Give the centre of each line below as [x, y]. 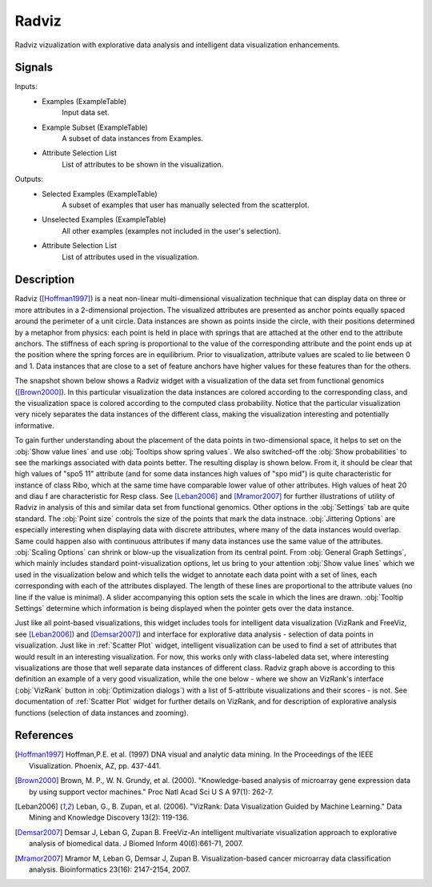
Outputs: [29, 179]
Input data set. [86, 113]
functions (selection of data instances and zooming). [102, 712]
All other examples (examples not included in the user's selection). [172, 231]
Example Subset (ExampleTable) [95, 127]
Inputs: [26, 86]
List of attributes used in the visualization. [131, 257]
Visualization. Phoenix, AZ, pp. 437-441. [95, 765]
